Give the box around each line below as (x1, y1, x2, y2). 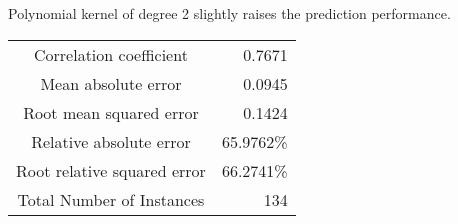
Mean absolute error (40, 71, 182, 95)
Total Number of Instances (17, 187, 205, 211)
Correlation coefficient (34, 42, 188, 66)
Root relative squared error (16, 158, 206, 182)
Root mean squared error (23, 100, 199, 124)
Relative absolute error (31, 129, 191, 153)
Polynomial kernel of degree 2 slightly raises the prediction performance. (8, 3, 451, 23)
